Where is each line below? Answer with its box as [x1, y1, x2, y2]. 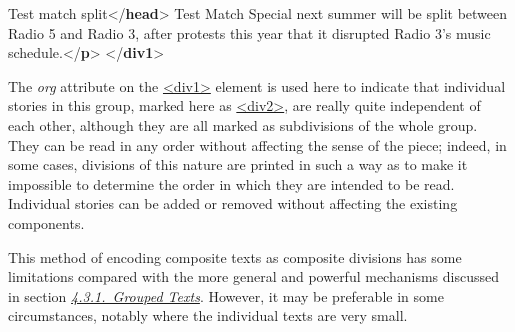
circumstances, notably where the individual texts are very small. [8, 305, 408, 326]
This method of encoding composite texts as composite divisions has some [8, 246, 462, 267]
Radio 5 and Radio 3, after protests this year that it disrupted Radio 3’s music [8, 22, 491, 43]
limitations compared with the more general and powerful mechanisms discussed [8, 266, 499, 287]
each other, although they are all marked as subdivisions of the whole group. [8, 114, 478, 135]
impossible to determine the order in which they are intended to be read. [8, 173, 455, 194]
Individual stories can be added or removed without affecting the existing [8, 193, 458, 214]
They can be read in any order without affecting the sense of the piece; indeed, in [8, 134, 507, 155]
